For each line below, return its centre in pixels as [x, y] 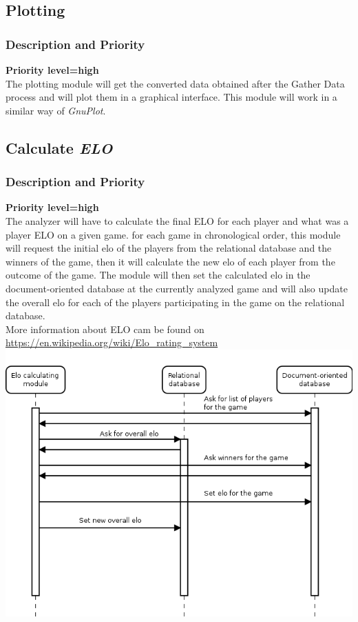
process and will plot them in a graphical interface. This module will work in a [171, 97]
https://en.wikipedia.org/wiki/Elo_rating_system [112, 342]
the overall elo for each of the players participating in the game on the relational [175, 302]
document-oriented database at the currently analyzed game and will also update [177, 288]
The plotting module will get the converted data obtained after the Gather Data [175, 83]
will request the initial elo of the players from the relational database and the [169, 248]
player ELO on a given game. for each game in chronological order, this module [173, 234]
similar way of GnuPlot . [56, 110]
